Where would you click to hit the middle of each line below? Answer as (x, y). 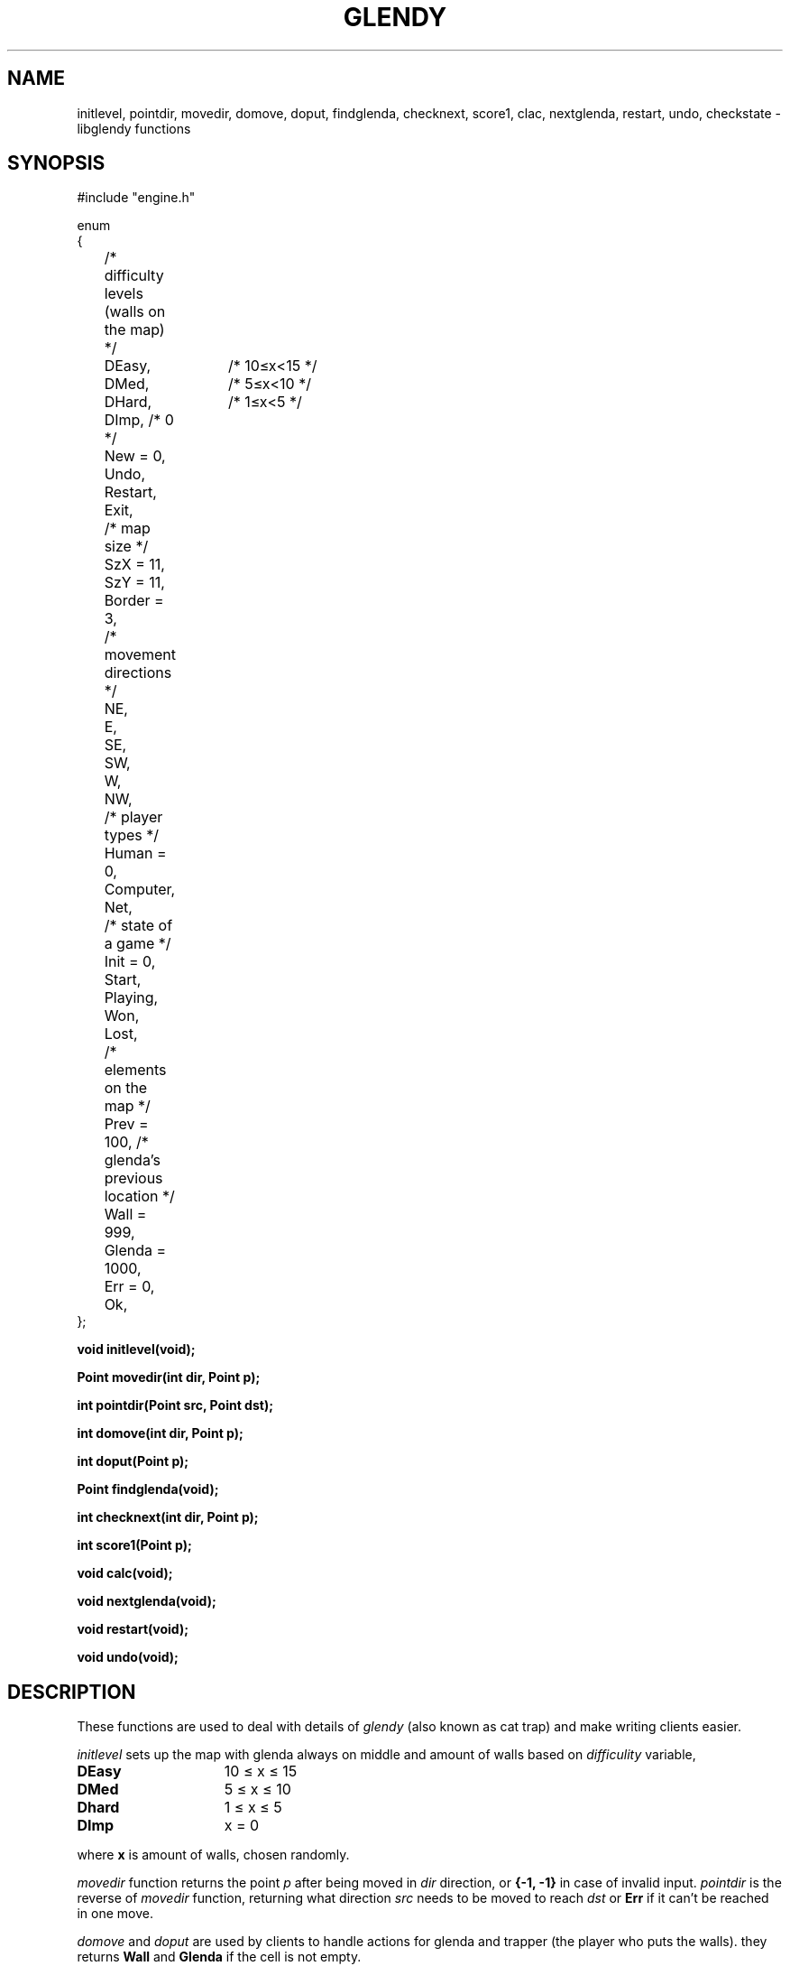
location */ (139, 1196)
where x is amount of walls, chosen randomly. (213, 1855)
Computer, (140, 890)
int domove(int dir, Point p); (160, 1433)
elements (135, 1070)
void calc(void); (125, 1573)
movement (140, 655)
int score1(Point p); (134, 1545)
